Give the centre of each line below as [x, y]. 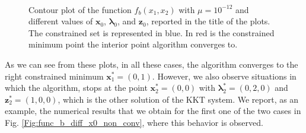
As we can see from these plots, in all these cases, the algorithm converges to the [152, 64]
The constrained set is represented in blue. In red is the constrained [152, 32]
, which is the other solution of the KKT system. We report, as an [178, 99]
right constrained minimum [54, 76]
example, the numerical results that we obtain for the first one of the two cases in [153, 111]
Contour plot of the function [80, 9]
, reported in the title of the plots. [208, 21]
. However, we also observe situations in [224, 76]
